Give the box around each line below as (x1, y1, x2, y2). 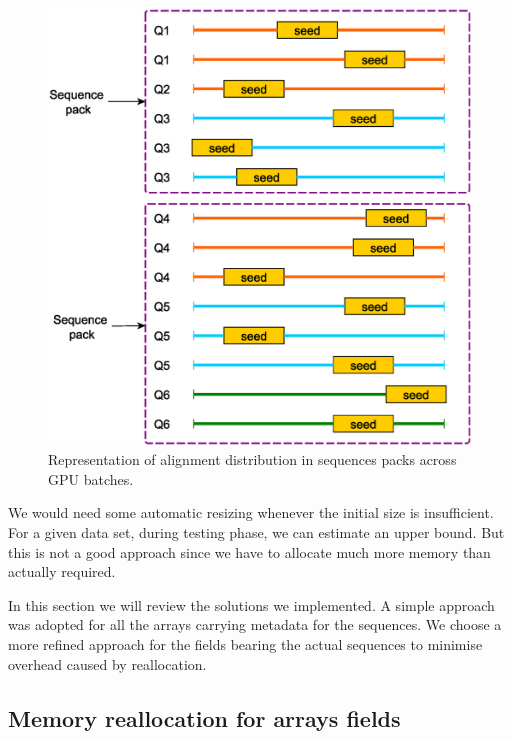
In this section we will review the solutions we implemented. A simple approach (8, 594, 495, 615)
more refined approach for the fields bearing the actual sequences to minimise (8, 634, 483, 655)
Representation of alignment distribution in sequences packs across (48, 449, 457, 470)
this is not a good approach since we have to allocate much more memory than (8, 541, 491, 562)
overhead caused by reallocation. (8, 653, 207, 674)
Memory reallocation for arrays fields (8, 702, 401, 733)
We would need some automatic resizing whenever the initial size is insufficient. (8, 502, 494, 523)
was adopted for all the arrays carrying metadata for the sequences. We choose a (8, 614, 502, 635)
